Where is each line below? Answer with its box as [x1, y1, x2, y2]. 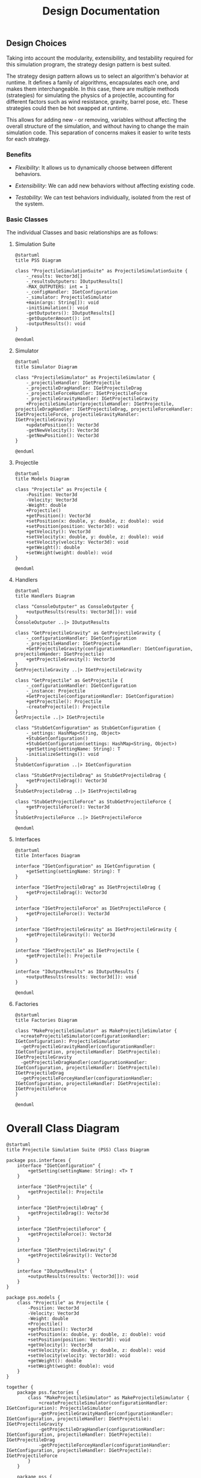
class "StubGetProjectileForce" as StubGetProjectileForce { [14, 799, 172, 805]
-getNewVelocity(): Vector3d [26, 427, 99, 433]
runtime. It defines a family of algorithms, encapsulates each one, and [6, 78, 180, 86]
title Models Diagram [14, 476, 69, 482]
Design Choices [6, 38, 67, 49]
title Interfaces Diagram [14, 853, 80, 859]
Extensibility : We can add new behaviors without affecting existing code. [14, 182, 196, 189]
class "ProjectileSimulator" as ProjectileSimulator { [14, 375, 156, 381]
